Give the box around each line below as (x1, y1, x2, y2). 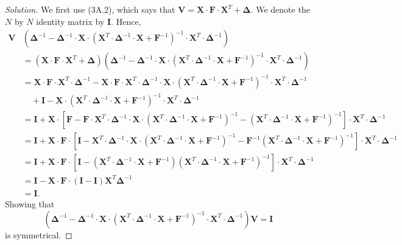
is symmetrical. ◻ (5, 228, 72, 241)
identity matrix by (36, 15, 105, 27)
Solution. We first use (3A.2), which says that (5, 3, 175, 15)
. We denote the (250, 3, 310, 15)
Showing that (5, 197, 55, 210)
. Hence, (111, 15, 141, 27)
